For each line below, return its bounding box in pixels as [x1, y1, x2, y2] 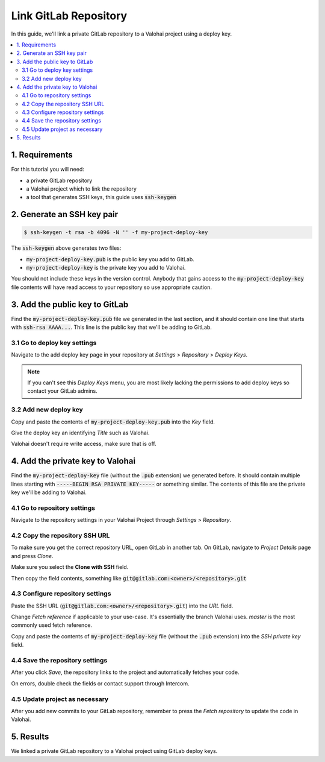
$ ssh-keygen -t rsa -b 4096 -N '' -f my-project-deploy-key [23, 229, 208, 236]
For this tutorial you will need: [11, 166, 84, 173]
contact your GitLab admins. [27, 387, 97, 395]
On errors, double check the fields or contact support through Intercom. [11, 679, 190, 687]
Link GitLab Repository [11, 9, 128, 22]
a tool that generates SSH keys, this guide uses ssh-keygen [26, 194, 177, 201]
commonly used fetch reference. [11, 621, 93, 629]
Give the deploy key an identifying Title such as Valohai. [11, 429, 150, 436]
